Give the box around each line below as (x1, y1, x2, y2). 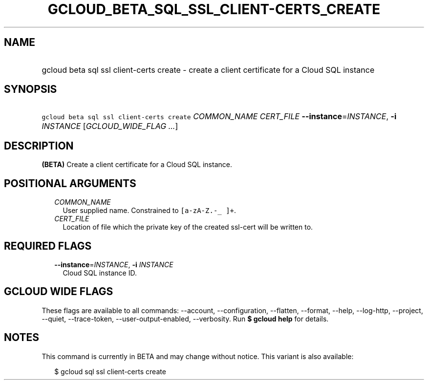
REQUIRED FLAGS (4, 239, 92, 252)
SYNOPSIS (4, 83, 57, 96)
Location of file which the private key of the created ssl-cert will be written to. (63, 223, 313, 232)
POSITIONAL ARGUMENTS (4, 177, 136, 190)
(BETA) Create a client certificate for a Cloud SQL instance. (42, 160, 232, 169)
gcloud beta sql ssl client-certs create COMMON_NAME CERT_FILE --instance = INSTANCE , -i (42, 111, 397, 122)
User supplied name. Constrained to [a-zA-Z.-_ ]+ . (63, 206, 236, 215)
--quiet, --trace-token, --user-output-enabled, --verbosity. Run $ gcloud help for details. (42, 314, 329, 323)
